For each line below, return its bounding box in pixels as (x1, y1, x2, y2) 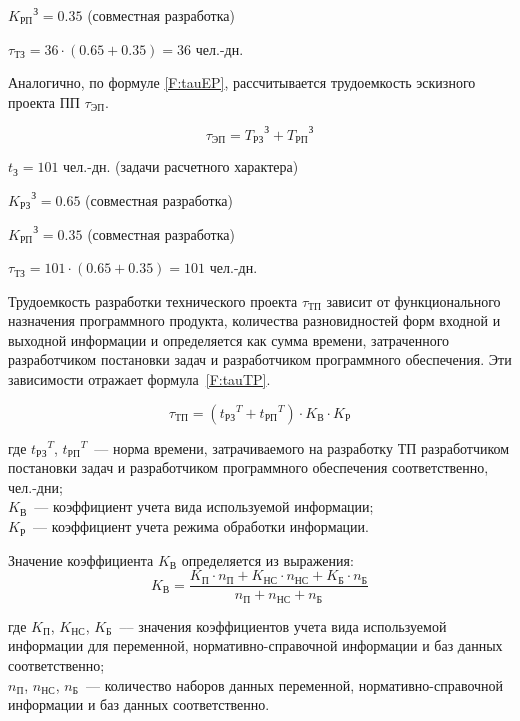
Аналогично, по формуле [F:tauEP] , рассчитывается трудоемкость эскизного (8, 72, 476, 93)
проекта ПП (8, 91, 80, 112)
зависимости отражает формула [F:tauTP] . (8, 369, 271, 390)
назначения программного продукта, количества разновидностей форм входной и (8, 310, 501, 331)
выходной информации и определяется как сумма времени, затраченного (8, 329, 450, 350)
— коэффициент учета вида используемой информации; (34, 496, 374, 517)
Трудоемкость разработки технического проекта (8, 290, 298, 311)
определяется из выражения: (181, 549, 354, 570)
